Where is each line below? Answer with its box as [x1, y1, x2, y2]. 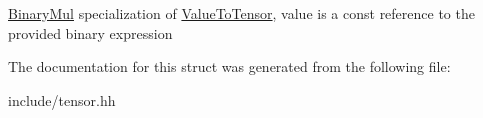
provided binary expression [8, 22, 173, 43]
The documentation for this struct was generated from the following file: [8, 56, 451, 77]
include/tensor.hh [8, 89, 116, 110]
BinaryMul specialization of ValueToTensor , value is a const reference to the [8, 3, 475, 23]
